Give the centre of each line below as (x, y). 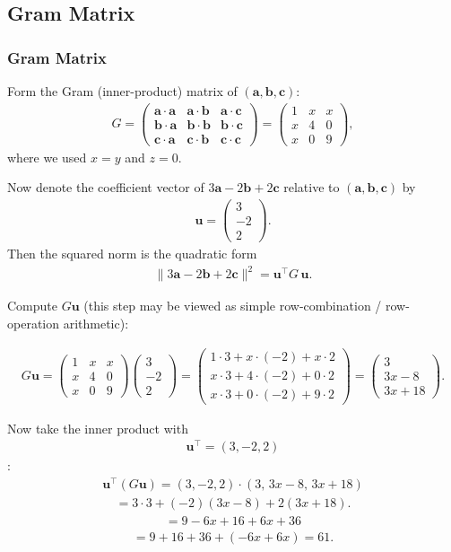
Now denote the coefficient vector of (106, 187)
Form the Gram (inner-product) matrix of (122, 91)
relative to (312, 187)
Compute (32, 306)
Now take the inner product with (98, 428)
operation (34, 323)
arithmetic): (96, 323)
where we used (47, 157)
